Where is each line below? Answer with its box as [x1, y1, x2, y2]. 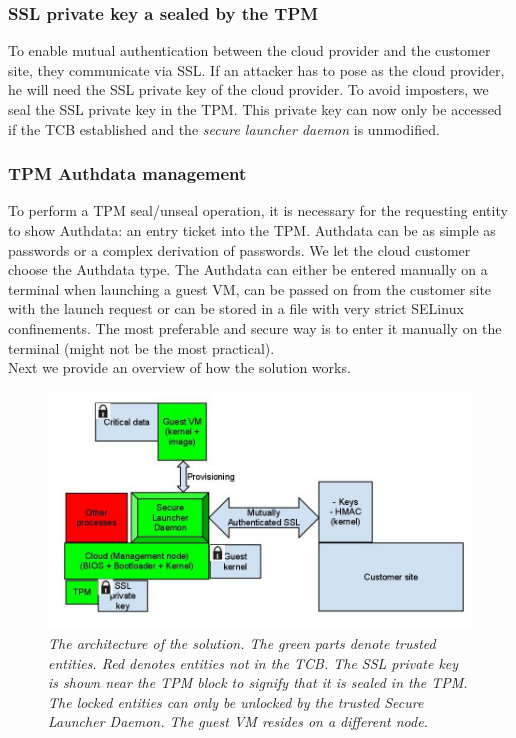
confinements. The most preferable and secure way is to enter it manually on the [8, 317, 502, 338]
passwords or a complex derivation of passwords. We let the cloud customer [8, 239, 471, 260]
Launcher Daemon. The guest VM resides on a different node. [48, 711, 428, 732]
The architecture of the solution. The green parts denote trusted [48, 633, 436, 654]
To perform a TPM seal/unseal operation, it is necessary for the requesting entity [8, 200, 508, 221]
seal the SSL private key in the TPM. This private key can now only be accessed [8, 99, 502, 119]
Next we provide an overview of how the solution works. [8, 357, 351, 378]
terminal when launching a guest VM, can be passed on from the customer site [8, 278, 492, 299]
